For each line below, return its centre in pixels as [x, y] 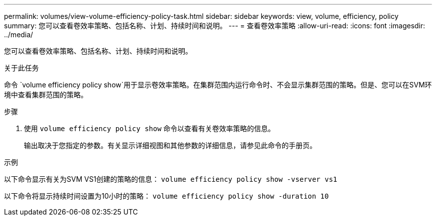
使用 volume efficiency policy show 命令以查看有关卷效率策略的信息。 [150, 128]
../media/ [19, 35]
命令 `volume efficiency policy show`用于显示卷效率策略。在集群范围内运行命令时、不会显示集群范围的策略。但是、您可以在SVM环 [218, 85]
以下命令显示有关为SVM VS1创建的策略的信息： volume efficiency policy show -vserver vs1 [171, 179]
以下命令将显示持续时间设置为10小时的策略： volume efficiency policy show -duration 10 [166, 196]
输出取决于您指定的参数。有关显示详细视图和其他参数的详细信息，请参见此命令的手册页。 [170, 145]
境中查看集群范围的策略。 [46, 95]
